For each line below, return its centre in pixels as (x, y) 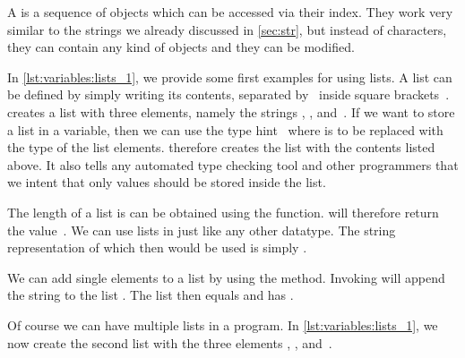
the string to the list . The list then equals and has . (151, 295)
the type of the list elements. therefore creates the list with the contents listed (221, 147)
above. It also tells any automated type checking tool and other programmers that (233, 164)
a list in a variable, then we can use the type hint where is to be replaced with (225, 129)
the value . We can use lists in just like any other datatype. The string (202, 230)
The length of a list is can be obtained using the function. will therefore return (223, 212)
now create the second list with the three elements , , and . (170, 342)
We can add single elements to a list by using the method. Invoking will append (226, 277)
